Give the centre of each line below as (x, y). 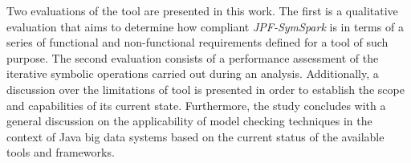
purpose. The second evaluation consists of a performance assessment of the (193, 57)
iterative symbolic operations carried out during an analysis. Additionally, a (193, 73)
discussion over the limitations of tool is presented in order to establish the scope (205, 89)
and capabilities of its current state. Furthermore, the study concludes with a (196, 105)
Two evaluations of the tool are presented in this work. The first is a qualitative (202, 10)
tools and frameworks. (61, 152)
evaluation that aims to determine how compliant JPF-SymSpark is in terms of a (205, 26)
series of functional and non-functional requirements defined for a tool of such (197, 42)
